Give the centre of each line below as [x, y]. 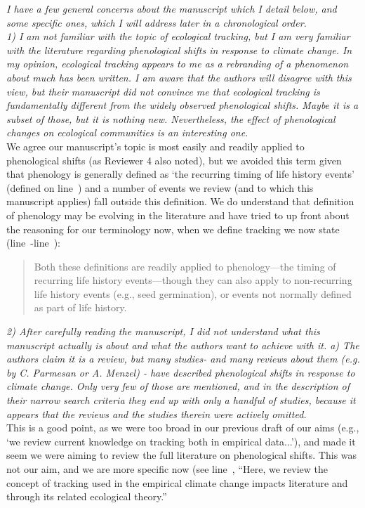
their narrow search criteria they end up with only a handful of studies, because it [181, 400]
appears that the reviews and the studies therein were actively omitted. [157, 413]
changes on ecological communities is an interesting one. [127, 132]
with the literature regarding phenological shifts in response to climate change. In [179, 50]
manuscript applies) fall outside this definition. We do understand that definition [180, 201]
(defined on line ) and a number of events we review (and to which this [160, 187]
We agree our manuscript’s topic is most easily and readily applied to [155, 146]
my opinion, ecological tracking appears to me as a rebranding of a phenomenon [178, 64]
